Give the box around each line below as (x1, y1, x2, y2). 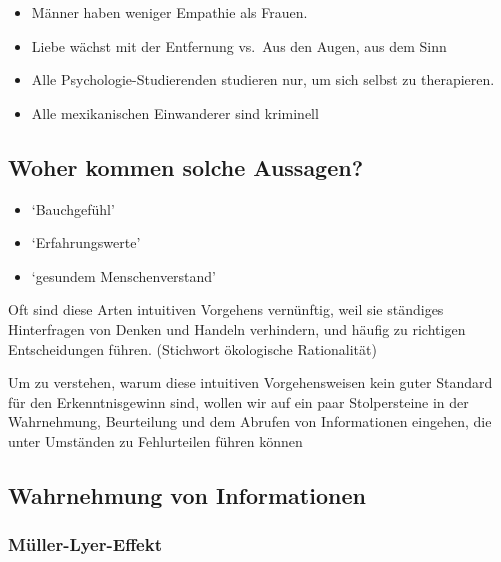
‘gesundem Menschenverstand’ (31, 265, 217, 286)
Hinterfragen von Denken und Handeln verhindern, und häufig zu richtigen (8, 318, 466, 339)
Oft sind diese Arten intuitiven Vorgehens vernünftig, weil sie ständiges (8, 299, 444, 320)
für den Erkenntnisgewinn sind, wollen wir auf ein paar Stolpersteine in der (8, 391, 469, 412)
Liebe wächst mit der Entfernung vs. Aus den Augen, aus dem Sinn (31, 35, 447, 56)
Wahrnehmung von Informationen (8, 479, 366, 510)
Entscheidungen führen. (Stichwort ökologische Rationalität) (8, 338, 377, 359)
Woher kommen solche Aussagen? (8, 151, 364, 182)
